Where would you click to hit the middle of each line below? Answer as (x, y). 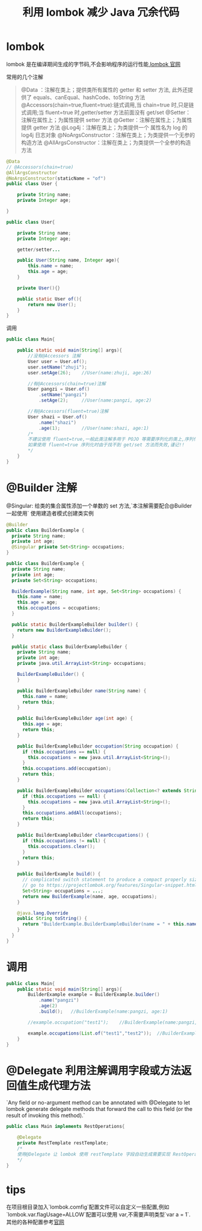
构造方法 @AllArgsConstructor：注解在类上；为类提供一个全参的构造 (106, 142)
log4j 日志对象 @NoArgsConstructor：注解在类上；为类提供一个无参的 (108, 135)
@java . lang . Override (43, 913)
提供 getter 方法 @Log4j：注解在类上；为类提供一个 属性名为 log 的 (104, 127)
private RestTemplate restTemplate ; (63, 1143)
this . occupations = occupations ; (59, 608)
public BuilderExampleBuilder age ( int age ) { (75, 719)
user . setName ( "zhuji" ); (57, 367)
